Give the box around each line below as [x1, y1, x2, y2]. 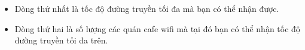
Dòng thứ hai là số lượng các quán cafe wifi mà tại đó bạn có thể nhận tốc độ [14, 22, 300, 35]
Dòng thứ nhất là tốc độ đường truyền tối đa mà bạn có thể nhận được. [14, 2, 279, 14]
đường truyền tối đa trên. [14, 34, 108, 46]
